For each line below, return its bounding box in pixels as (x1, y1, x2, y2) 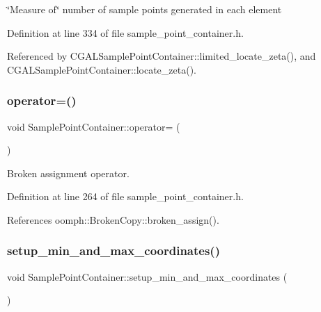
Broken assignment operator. (7, 165, 130, 180)
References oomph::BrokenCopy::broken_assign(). (7, 212, 219, 227)
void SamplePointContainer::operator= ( (7, 119, 180, 133)
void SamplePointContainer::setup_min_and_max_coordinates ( (7, 269, 288, 284)
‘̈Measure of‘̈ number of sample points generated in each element (7, 2, 282, 16)
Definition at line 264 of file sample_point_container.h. (7, 189, 244, 204)
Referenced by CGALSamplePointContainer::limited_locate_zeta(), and (7, 49, 316, 63)
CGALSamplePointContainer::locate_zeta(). (7, 62, 196, 76)
